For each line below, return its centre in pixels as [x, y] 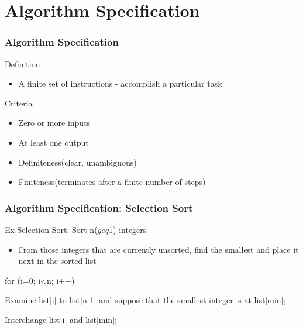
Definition [23, 63]
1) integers [128, 229]
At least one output [54, 142]
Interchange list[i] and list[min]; [61, 319]
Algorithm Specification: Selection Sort [99, 207]
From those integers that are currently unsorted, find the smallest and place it [159, 249]
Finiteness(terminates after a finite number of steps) [112, 182]
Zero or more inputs [54, 123]
